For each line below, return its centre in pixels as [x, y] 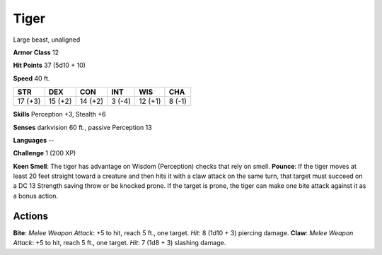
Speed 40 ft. [31, 78]
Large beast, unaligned [47, 40]
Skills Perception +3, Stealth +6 [59, 114]
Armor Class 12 [36, 52]
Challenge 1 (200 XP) [45, 153]
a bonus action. [36, 196]
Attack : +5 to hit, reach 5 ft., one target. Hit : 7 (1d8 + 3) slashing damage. [120, 243]
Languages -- [34, 140]
